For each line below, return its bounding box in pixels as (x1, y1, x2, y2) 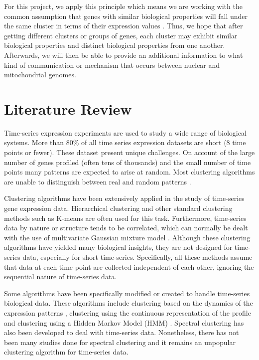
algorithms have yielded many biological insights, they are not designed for (4, 242, 233, 252)
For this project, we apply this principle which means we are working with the (4, 1, 243, 11)
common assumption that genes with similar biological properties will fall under (4, 10, 248, 21)
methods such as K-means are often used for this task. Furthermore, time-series (4, 212, 247, 223)
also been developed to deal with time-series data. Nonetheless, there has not (4, 327, 239, 338)
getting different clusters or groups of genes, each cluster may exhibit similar (4, 30, 238, 40)
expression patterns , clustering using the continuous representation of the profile (4, 307, 251, 318)
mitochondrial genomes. (4, 69, 76, 80)
